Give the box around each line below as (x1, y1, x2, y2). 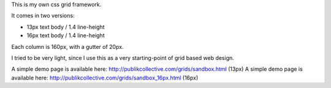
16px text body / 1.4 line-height (26, 32, 105, 39)
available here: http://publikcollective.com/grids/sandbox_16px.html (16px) (11, 74, 199, 81)
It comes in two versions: (11, 12, 75, 20)
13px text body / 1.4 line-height (26, 23, 105, 31)
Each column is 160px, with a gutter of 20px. (11, 43, 124, 50)
